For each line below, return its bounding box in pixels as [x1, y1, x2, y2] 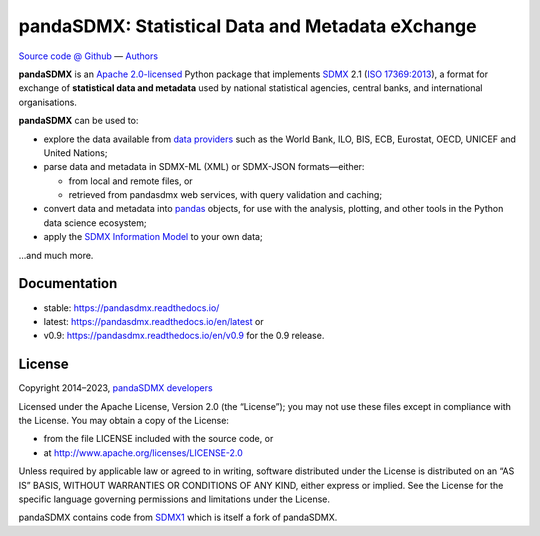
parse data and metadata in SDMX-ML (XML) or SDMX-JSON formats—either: [43, 161, 365, 173]
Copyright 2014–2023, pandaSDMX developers [18, 382, 214, 394]
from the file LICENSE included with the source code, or [43, 433, 274, 445]
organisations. [18, 96, 77, 108]
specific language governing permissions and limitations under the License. [18, 493, 330, 505]
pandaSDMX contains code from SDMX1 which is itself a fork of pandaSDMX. [18, 511, 338, 524]
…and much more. [18, 249, 94, 261]
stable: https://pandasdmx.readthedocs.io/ [43, 301, 220, 314]
